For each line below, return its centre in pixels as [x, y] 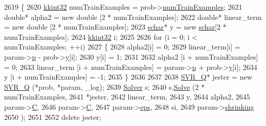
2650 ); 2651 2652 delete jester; [53, 117]
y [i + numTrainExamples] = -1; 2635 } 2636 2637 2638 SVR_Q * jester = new [128, 77]
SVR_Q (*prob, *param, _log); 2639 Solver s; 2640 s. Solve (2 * [105, 86]
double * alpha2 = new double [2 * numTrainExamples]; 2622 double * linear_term [133, 17]
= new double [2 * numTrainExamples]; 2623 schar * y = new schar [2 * [115, 27]
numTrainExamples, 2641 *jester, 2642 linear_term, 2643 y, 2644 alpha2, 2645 [127, 97]
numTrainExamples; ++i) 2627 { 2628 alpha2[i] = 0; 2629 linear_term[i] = [122, 47]
